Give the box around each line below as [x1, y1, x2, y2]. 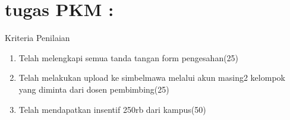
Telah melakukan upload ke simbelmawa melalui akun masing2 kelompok [18, 71, 285, 84]
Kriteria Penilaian [5, 31, 70, 44]
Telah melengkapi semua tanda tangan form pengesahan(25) [18, 51, 239, 64]
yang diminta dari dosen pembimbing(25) [18, 83, 169, 95]
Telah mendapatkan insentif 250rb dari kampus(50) [18, 103, 206, 115]
